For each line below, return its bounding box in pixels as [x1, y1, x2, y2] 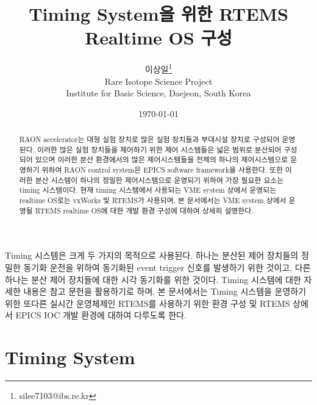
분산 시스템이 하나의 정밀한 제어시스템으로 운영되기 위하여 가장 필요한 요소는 [35, 174, 284, 185]
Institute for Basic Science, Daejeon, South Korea [66, 87, 251, 99]
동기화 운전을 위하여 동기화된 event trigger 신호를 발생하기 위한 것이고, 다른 [23, 260, 311, 273]
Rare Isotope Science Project [104, 74, 213, 87]
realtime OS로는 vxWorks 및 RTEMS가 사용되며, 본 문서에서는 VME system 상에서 [19, 195, 287, 206]
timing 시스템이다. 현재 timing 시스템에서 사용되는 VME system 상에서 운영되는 [19, 185, 277, 195]
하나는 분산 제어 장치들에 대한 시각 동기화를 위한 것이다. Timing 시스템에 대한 [5, 273, 301, 285]
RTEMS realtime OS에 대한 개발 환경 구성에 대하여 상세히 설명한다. [35, 205, 254, 215]
